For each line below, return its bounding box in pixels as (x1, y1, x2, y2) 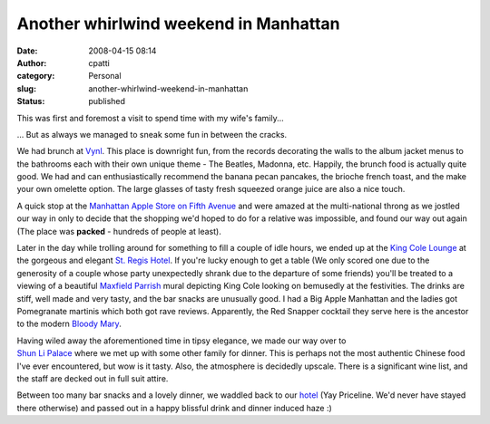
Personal (88, 71, 122, 82)
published (88, 96, 126, 107)
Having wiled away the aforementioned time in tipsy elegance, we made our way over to (16, 335, 347, 346)
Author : (16, 57, 47, 68)
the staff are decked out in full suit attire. (16, 372, 169, 384)
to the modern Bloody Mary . (16, 318, 122, 330)
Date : (16, 45, 38, 56)
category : (16, 71, 55, 82)
